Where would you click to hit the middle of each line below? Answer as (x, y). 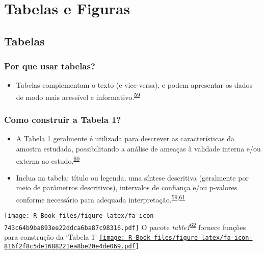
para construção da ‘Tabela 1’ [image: (64, 237)
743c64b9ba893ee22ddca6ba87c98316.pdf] (72, 228)
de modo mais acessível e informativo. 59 (78, 96)
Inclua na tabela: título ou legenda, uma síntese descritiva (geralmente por (132, 177)
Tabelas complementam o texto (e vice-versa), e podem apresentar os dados (134, 85)
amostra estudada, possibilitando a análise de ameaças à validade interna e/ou (138, 149)
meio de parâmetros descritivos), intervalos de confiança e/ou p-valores (127, 187)
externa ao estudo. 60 (48, 160)
